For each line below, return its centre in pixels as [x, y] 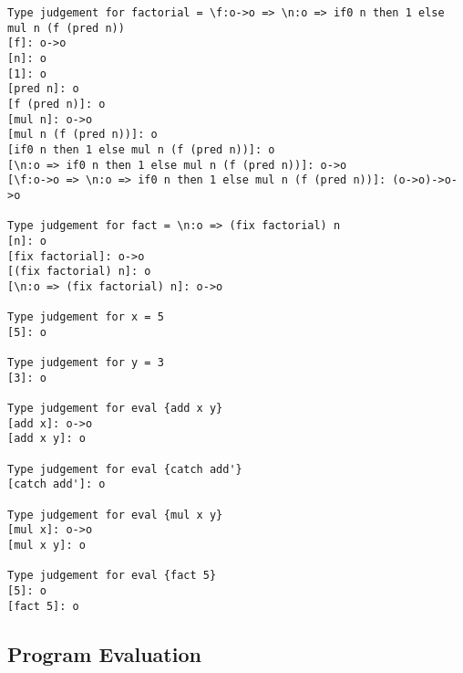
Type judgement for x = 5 [86, 317]
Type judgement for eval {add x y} [115, 409]
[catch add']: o [57, 484]
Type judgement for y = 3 [86, 363]
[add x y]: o [46, 439]
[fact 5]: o [43, 606]
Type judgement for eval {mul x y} [115, 515]
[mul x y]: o [46, 545]
